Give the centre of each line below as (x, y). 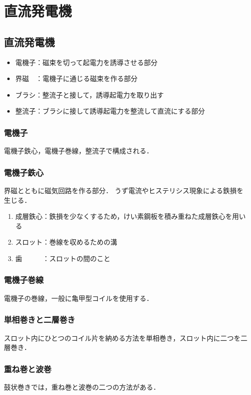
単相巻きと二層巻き (40, 320)
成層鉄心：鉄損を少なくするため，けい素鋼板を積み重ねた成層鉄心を (124, 216)
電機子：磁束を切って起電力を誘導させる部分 (86, 62)
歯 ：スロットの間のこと (63, 258)
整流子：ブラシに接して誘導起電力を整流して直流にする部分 (110, 111)
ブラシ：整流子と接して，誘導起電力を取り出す (90, 94)
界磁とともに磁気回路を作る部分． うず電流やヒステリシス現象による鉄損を (124, 190)
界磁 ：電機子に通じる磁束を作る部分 (76, 78)
